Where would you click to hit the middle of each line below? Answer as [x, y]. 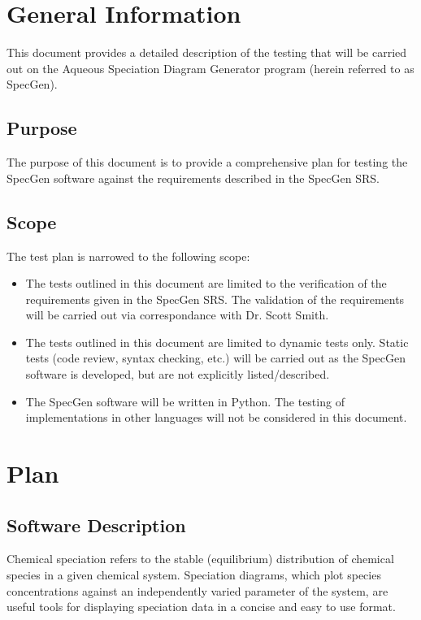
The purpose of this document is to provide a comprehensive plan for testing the [207, 162]
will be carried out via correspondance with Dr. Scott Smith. [177, 315]
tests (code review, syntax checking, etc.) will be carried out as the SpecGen [215, 358]
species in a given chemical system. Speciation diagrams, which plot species [194, 575]
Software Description [96, 525]
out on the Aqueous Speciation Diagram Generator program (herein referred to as [210, 68]
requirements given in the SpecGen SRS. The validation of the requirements [215, 299]
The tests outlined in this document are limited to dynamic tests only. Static [217, 342]
